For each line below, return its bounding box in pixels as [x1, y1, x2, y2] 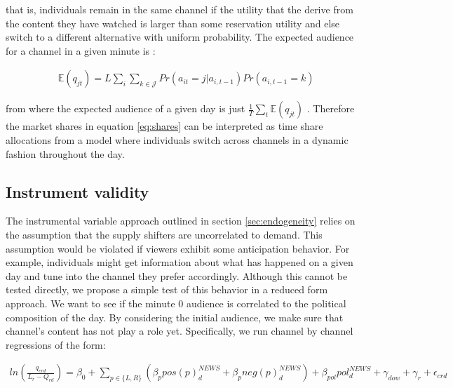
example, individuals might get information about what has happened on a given [6, 255, 353, 269]
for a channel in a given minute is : [6, 43, 156, 58]
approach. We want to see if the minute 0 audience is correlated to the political [6, 295, 346, 310]
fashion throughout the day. [6, 146, 125, 161]
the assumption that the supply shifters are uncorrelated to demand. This [6, 227, 323, 241]
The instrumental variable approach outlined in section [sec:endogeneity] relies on [6, 213, 356, 228]
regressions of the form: [6, 337, 106, 352]
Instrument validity [6, 180, 149, 202]
